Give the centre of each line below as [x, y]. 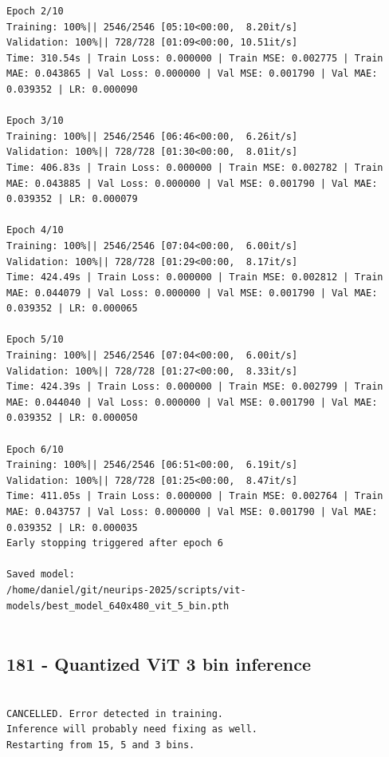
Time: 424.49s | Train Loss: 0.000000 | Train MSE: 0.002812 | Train [195, 277]
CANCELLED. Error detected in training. [115, 713]
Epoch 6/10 [35, 449]
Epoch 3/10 [35, 121]
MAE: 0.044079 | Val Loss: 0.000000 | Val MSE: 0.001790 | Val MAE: [192, 293]
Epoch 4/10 [35, 230]
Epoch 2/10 [35, 11]
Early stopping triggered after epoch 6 [115, 543]
